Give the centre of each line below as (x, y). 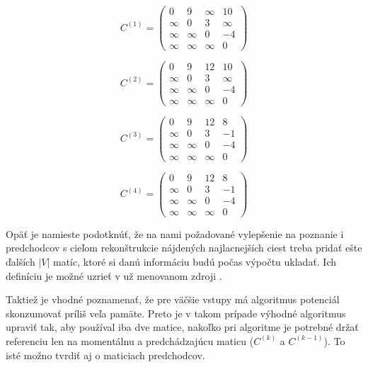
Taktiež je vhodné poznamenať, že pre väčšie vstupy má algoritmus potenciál (173, 299)
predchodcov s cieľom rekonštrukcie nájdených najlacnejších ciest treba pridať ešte (184, 248)
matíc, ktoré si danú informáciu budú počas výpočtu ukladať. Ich (195, 261)
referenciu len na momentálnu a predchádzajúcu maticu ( (130, 340)
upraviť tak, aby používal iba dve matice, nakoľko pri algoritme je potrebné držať (182, 327)
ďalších (21, 261)
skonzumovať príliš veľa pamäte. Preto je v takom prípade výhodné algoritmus (176, 313)
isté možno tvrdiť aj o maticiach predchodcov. (105, 355)
